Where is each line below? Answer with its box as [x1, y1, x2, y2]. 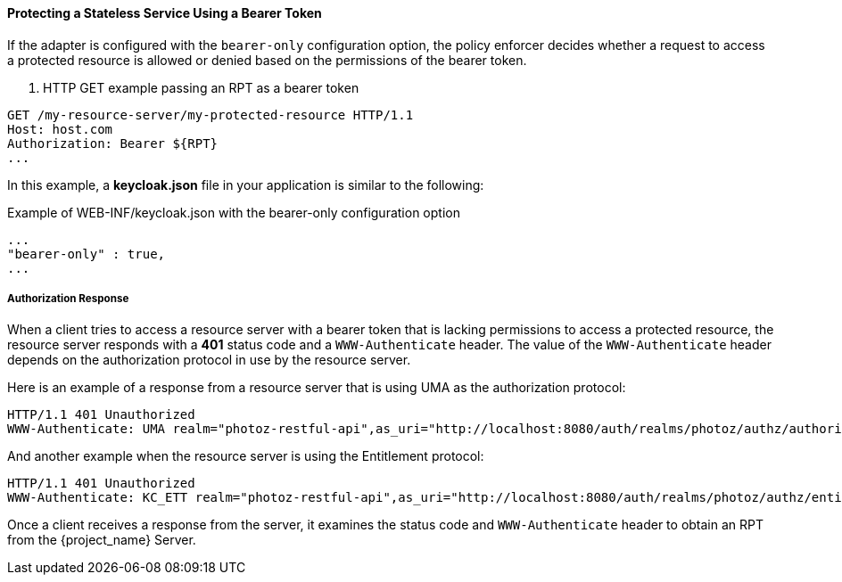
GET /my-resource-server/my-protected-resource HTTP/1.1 [7, 107, 414, 122]
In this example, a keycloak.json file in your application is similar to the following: [7, 176, 484, 193]
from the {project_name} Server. [7, 532, 196, 548]
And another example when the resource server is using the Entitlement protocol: [7, 448, 484, 464]
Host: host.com [7, 121, 113, 136]
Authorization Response [7, 292, 129, 305]
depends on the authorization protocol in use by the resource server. [7, 352, 411, 368]
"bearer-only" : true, [7, 246, 166, 261]
